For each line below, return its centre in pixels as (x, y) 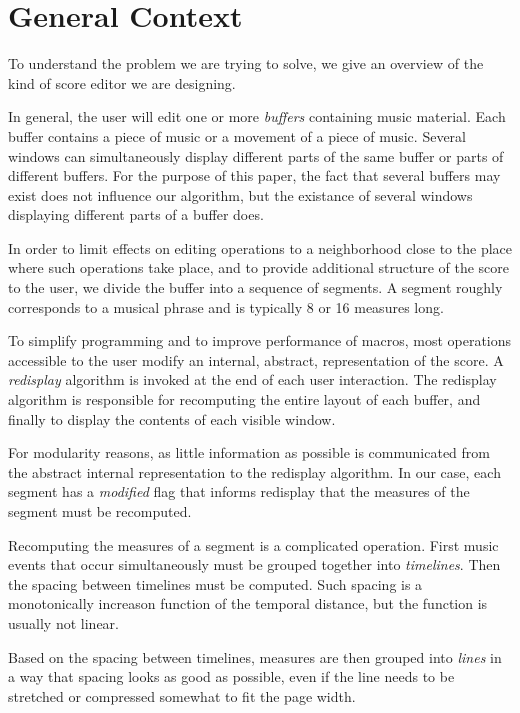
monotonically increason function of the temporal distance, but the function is (248, 603)
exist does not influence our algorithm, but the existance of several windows (240, 194)
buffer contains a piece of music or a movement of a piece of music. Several (237, 135)
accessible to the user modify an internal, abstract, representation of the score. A (256, 359)
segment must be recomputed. (100, 511)
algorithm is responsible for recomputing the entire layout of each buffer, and (244, 399)
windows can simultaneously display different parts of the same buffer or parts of (256, 155)
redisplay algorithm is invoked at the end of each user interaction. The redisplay (252, 379)
